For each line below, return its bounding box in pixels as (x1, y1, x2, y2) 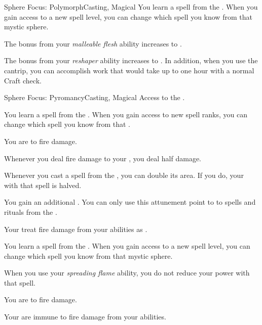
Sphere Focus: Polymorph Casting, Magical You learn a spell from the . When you (4, 2, 258, 12)
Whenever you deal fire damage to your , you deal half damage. (4, 153, 202, 163)
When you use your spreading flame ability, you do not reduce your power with (4, 267, 250, 278)
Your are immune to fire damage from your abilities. (4, 311, 166, 322)
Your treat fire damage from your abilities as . (4, 223, 147, 234)
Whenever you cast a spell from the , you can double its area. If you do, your (4, 170, 244, 180)
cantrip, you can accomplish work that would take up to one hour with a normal (4, 65, 254, 75)
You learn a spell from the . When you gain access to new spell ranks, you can (4, 109, 247, 119)
